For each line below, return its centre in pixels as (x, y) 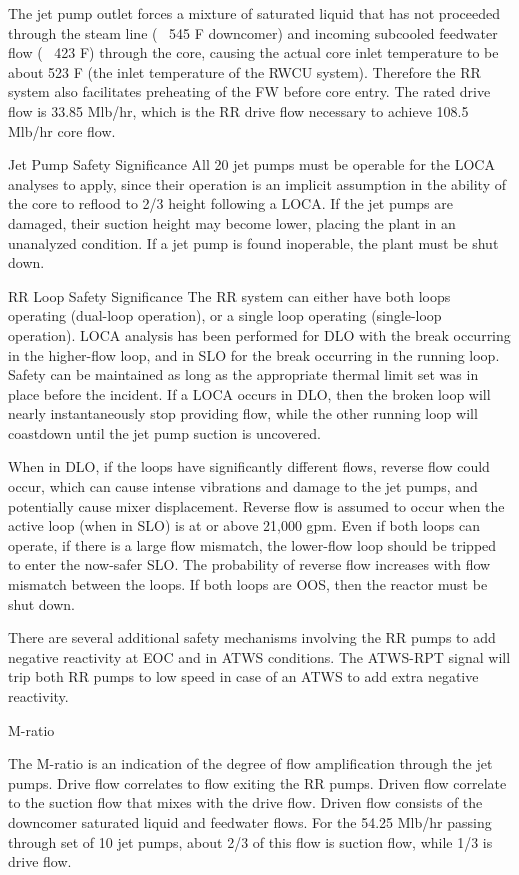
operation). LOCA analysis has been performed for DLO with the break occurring (259, 334)
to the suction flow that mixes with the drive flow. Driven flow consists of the (245, 802)
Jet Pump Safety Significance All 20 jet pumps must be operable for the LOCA (251, 164)
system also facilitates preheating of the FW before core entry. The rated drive (249, 91)
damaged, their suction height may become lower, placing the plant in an (232, 222)
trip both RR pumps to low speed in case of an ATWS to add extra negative (243, 676)
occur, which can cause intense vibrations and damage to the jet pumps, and (243, 486)
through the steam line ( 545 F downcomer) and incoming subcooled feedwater (253, 32)
